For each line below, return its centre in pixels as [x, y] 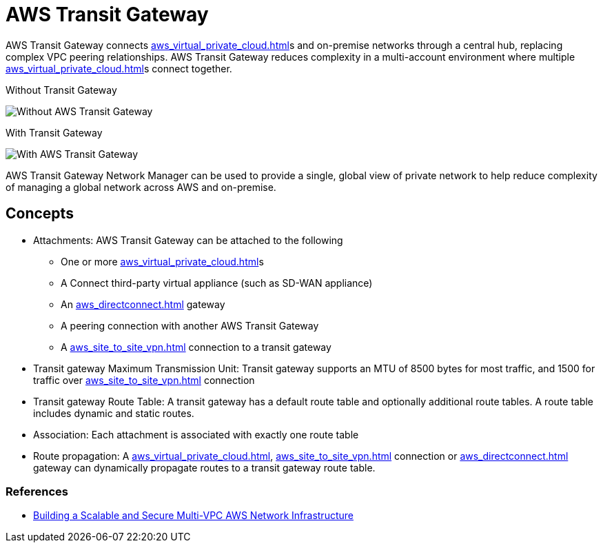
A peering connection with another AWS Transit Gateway [190, 325]
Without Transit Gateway [61, 90]
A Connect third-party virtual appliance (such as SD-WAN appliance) [217, 283]
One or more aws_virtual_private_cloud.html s [162, 261]
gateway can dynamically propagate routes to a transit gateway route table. [204, 467]
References [37, 491]
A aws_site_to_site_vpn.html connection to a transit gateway [196, 347]
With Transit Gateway [54, 132]
